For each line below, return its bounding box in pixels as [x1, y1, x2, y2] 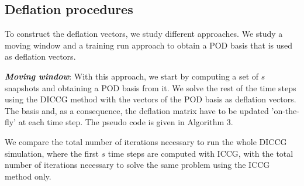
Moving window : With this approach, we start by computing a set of [5, 70, 259, 82]
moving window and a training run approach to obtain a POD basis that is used [5, 39, 293, 51]
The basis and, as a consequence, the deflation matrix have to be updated [5, 104, 269, 116]
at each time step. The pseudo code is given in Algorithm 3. [18, 116, 233, 128]
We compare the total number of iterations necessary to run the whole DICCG [5, 135, 287, 147]
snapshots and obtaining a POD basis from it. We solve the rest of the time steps [5, 81, 296, 94]
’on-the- [271, 104, 299, 116]
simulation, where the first [5, 147, 99, 159]
